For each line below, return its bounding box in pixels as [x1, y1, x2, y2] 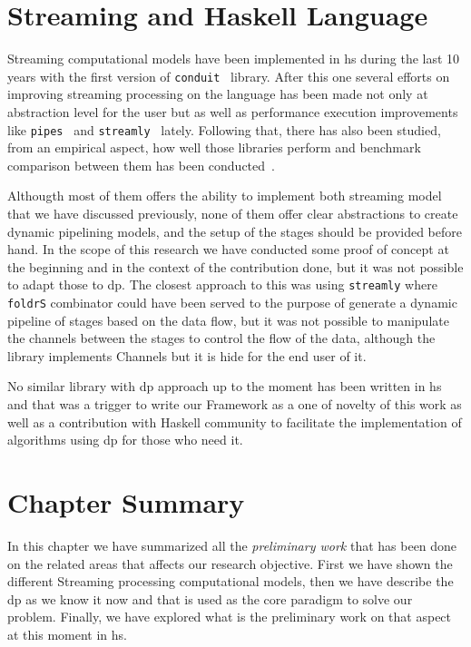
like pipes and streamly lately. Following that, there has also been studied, [7, 120, 441, 139]
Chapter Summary [7, 484, 245, 521]
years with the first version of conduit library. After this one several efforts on [7, 66, 450, 85]
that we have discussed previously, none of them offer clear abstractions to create [7, 204, 458, 222]
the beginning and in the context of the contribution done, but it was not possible [7, 257, 464, 276]
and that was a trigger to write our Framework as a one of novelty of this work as [7, 395, 462, 414]
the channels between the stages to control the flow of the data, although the [7, 328, 436, 348]
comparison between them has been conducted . [7, 155, 275, 174]
